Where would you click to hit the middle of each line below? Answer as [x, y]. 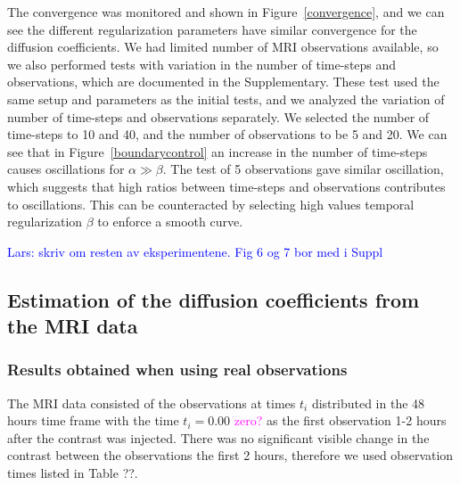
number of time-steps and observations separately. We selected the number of [218, 116]
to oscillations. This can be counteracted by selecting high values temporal [211, 204]
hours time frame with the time [93, 420]
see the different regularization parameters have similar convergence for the [212, 29]
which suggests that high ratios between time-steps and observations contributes [226, 186]
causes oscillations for [66, 169]
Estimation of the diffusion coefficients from [214, 299]
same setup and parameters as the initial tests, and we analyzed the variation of [226, 99]
